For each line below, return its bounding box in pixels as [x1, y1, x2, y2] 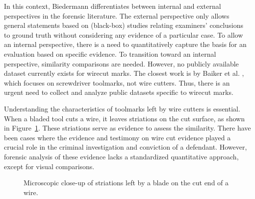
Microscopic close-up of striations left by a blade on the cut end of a [24, 177, 229, 188]
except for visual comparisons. [4, 161, 95, 171]
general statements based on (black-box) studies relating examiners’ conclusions [4, 20, 243, 30]
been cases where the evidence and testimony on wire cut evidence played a [4, 132, 231, 142]
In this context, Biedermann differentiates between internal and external [4, 1, 221, 11]
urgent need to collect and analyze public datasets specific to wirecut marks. [4, 87, 233, 97]
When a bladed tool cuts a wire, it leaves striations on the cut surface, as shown [4, 113, 245, 123]
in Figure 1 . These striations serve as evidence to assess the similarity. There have [4, 123, 251, 133]
